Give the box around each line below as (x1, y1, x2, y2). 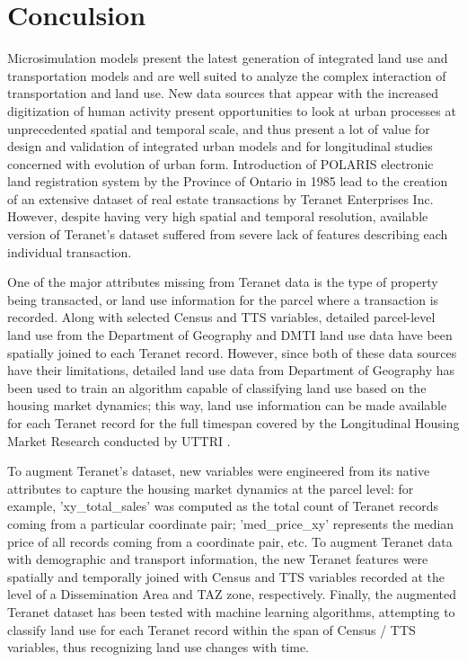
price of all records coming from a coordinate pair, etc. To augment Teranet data (7, 532, 453, 550)
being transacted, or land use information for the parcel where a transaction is (7, 290, 439, 309)
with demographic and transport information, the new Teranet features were (7, 550, 428, 568)
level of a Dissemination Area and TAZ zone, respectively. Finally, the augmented (7, 585, 457, 604)
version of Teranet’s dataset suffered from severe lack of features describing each (7, 225, 448, 244)
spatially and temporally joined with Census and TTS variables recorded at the (7, 567, 445, 586)
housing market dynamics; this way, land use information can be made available (7, 396, 447, 415)
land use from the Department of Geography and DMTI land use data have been (7, 326, 453, 344)
